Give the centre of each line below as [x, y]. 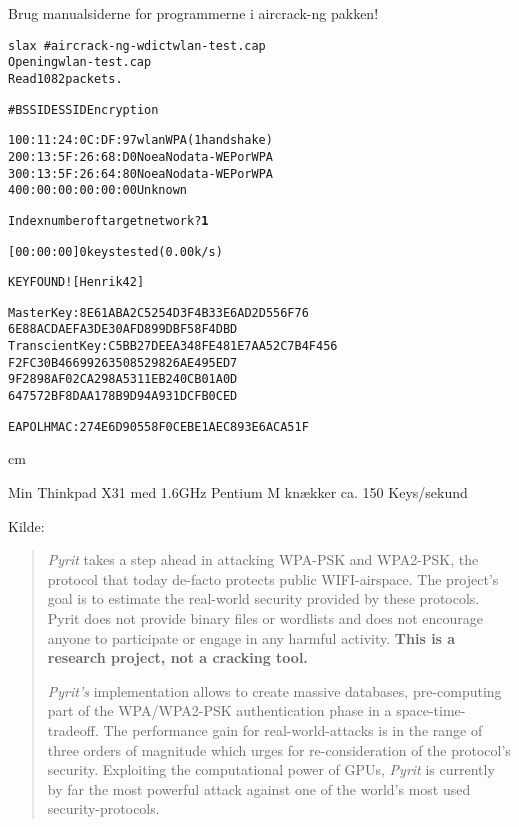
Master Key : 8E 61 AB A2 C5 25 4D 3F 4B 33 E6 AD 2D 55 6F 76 [158, 312]
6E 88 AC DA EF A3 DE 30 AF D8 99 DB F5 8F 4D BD [123, 329]
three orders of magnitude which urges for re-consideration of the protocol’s [279, 749]
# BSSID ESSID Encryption [83, 109]
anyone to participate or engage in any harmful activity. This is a [251, 637]
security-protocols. [103, 808]
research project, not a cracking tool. [177, 657]
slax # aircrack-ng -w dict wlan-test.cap [137, 45]
